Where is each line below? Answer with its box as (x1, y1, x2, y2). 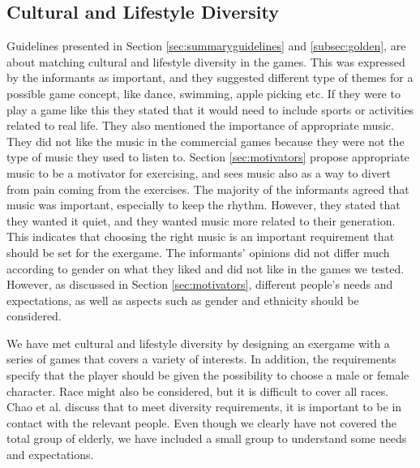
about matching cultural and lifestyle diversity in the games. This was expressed (6, 53, 405, 70)
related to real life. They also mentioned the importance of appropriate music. (6, 117, 394, 134)
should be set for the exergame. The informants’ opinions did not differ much (6, 243, 390, 260)
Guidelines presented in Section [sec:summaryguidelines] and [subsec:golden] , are (6, 37, 406, 54)
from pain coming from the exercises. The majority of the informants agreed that (6, 180, 409, 197)
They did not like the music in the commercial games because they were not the (6, 132, 405, 149)
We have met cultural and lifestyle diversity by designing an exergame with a (6, 334, 390, 351)
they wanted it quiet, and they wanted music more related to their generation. (6, 212, 396, 229)
